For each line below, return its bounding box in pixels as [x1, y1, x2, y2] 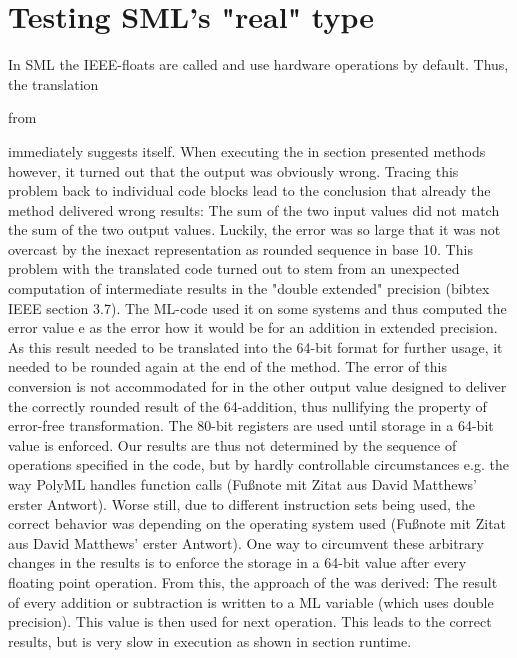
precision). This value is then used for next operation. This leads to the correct [8, 611, 492, 632]
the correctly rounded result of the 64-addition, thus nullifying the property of [8, 395, 487, 416]
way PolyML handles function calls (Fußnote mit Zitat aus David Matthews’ [8, 474, 477, 494]
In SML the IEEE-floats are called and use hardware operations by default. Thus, [8, 54, 509, 75]
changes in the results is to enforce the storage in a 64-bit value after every [8, 552, 467, 573]
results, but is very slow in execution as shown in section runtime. [8, 630, 412, 651]
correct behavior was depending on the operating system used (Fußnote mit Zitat [8, 513, 507, 534]
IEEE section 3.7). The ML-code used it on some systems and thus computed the [8, 297, 507, 318]
